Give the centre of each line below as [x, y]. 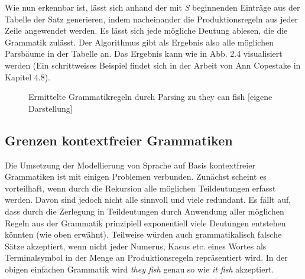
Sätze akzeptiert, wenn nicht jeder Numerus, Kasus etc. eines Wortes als [136, 246]
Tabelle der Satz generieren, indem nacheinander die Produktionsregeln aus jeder [152, 19]
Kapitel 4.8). [28, 77]
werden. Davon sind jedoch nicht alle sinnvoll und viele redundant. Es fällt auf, [148, 199]
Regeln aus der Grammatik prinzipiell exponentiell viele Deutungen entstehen [145, 223]
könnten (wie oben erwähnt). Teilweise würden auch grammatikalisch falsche [143, 234]
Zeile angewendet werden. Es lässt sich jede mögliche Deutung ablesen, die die [146, 30]
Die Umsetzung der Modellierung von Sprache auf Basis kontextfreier [130, 165]
